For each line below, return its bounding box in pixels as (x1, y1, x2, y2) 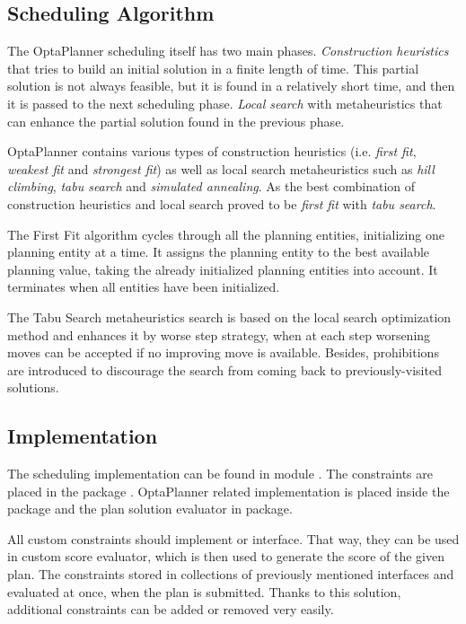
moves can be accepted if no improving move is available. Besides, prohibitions (7, 343, 439, 362)
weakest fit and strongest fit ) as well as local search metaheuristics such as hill (7, 159, 435, 178)
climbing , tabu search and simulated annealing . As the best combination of (7, 177, 416, 196)
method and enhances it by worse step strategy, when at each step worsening (7, 325, 431, 344)
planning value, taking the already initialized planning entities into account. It (7, 259, 438, 278)
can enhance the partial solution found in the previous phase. (7, 111, 345, 130)
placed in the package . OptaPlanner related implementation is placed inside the (7, 481, 450, 500)
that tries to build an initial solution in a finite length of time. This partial (7, 58, 419, 77)
